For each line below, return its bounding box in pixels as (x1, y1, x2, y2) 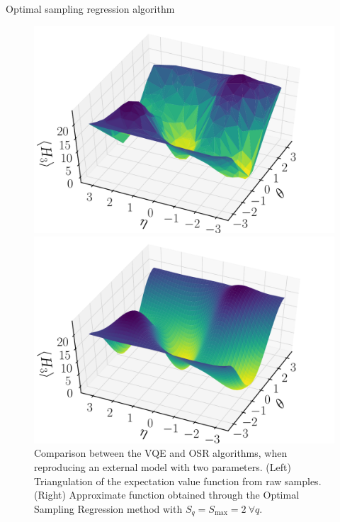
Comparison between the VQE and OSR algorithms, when (34, 446, 288, 460)
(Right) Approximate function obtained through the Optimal (34, 487, 300, 502)
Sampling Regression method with (34, 501, 183, 516)
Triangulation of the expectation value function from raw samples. (34, 473, 322, 488)
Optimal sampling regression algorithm (6, 1, 175, 16)
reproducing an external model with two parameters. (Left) (34, 460, 291, 475)
